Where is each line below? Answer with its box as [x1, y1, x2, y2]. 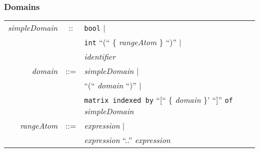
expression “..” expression [84, 134, 171, 146]
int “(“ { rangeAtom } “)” [84, 36, 177, 48]
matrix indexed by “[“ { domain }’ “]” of [84, 94, 233, 106]
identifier [84, 51, 116, 63]
